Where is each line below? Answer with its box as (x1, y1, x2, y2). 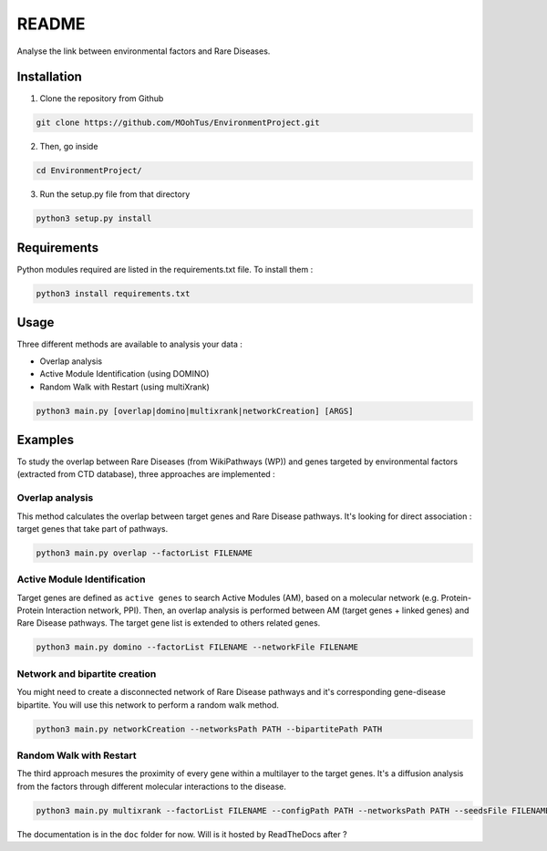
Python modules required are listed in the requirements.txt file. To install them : (16, 264, 314, 275)
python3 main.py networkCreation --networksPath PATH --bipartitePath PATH (36, 723, 383, 734)
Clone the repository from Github (39, 93, 164, 104)
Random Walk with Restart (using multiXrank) (39, 381, 210, 392)
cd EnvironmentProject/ (36, 165, 143, 176)
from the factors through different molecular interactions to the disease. (16, 781, 287, 792)
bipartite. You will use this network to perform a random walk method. (16, 699, 280, 711)
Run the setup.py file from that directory (39, 189, 191, 200)
